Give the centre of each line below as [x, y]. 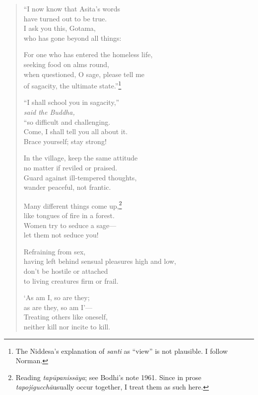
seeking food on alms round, [66, 64]
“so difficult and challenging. [67, 121]
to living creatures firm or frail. [71, 280]
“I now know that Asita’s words [72, 8]
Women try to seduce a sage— [70, 225]
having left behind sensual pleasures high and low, [100, 261]
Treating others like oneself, [65, 317]
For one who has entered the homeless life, [88, 54]
